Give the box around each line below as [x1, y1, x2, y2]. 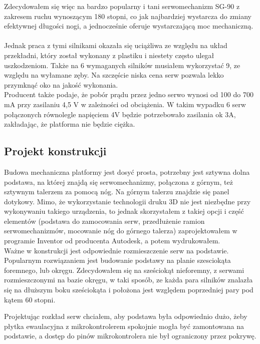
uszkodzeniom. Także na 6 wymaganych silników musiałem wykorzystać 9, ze [4, 60, 240, 70]
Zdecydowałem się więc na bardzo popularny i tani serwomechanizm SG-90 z [4, 1, 240, 11]
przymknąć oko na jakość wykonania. [4, 79, 118, 90]
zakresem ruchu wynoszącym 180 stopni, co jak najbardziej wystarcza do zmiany [4, 11, 251, 21]
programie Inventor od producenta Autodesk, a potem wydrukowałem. [4, 235, 220, 246]
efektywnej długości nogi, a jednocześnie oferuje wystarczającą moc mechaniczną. [4, 21, 253, 31]
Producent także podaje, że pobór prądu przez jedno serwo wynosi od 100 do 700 [4, 89, 253, 100]
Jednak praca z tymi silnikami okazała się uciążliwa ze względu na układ [4, 40, 227, 51]
